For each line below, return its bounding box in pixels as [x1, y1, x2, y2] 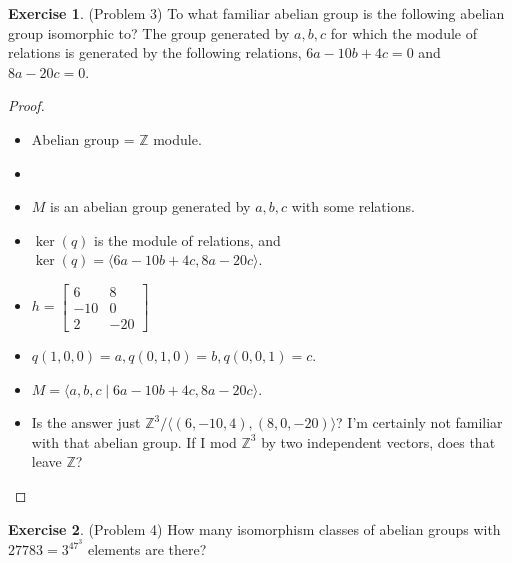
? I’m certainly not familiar [336, 412, 503, 433]
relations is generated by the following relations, [8, 42, 302, 63]
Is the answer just [31, 412, 141, 433]
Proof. [8, 95, 45, 116]
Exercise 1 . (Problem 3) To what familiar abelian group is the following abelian [8, 3, 505, 23]
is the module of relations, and [94, 229, 281, 250]
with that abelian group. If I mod [31, 431, 237, 452]
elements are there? [87, 539, 207, 560]
